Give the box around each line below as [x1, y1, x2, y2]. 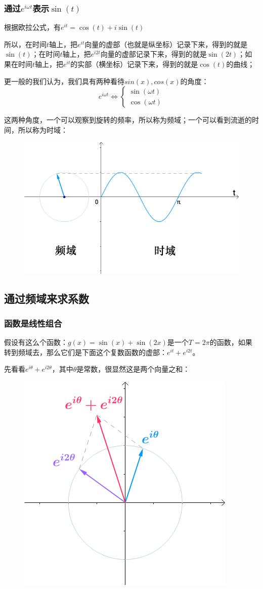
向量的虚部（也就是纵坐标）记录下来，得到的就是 [84, 38, 248, 49]
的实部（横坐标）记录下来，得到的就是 [70, 59, 198, 69]
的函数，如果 [209, 337, 252, 347]
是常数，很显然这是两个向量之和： [76, 364, 190, 374]
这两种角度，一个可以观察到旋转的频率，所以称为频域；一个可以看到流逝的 [4, 114, 252, 125]
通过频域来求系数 [4, 290, 89, 306]
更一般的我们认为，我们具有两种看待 [4, 75, 124, 86]
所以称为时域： [18, 124, 68, 135]
